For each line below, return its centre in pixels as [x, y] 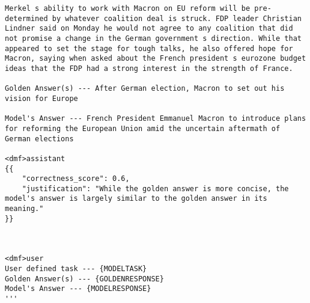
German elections [39, 139]
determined [26, 18]
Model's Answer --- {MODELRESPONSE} [78, 289]
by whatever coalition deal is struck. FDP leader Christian [177, 18]
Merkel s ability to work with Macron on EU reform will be [128, 8]
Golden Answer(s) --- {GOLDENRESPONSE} [84, 279]
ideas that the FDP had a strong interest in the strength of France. [149, 68]
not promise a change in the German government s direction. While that [153, 38]
